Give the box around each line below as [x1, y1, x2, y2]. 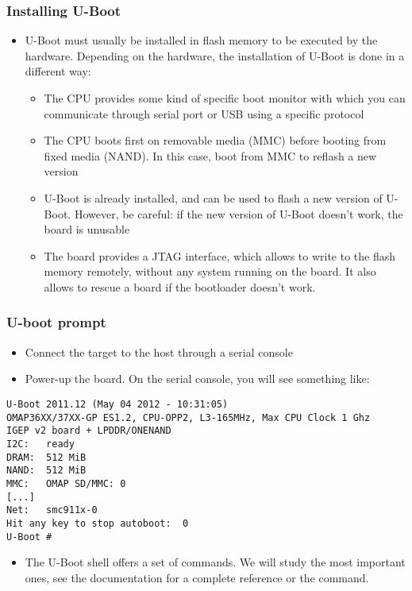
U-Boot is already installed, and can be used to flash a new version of [44, 189, 383, 206]
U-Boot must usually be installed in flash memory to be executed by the [25, 32, 378, 48]
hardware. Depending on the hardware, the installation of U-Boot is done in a [25, 47, 405, 64]
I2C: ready [6, 438, 75, 450]
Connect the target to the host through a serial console [25, 343, 293, 360]
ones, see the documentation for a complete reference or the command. [25, 569, 369, 585]
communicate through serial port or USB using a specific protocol [44, 105, 364, 122]
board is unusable [44, 221, 130, 238]
